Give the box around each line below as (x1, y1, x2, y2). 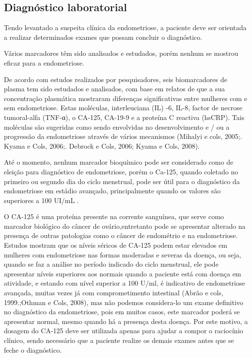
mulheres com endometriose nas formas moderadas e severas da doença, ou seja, (4, 249, 241, 259)
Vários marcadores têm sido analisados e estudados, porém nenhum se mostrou (4, 48, 238, 58)
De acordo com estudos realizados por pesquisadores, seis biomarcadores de (4, 74, 227, 84)
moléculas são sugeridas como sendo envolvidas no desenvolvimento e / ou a (4, 121, 230, 132)
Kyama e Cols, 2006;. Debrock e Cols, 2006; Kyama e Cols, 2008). (4, 140, 200, 151)
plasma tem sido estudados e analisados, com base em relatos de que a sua (4, 84, 225, 94)
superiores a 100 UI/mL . (4, 195, 79, 205)
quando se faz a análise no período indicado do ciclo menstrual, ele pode (4, 259, 219, 269)
